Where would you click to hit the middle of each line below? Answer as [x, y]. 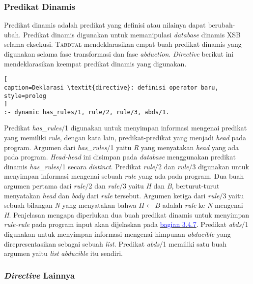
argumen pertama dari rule [45, 186]
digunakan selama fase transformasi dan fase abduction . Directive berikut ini [119, 54]
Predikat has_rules [33, 128]
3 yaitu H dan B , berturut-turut [171, 186]
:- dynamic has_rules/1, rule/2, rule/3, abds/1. [87, 112]
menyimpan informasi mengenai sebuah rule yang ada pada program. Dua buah [124, 176]
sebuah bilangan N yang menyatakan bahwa [70, 205]
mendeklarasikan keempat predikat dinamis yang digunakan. [95, 63]
